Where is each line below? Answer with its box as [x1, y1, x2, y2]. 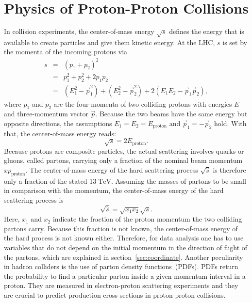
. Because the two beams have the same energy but [95, 109, 248, 119]
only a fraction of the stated [4, 175, 87, 186]
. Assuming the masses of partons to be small [111, 175, 246, 186]
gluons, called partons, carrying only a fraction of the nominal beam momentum [4, 155, 243, 165]
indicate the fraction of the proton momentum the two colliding [52, 214, 242, 224]
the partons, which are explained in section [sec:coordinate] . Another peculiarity [4, 252, 243, 262]
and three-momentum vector [4, 109, 88, 119]
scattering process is [4, 194, 64, 205]
